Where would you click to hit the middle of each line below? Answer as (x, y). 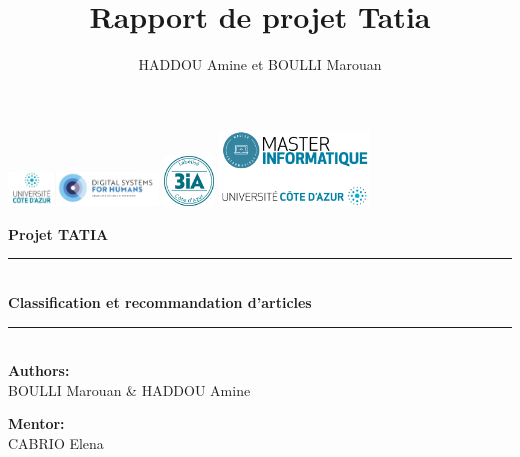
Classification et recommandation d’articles (160, 301)
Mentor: (36, 423)
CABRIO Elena (56, 442)
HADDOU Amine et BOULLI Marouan (260, 64)
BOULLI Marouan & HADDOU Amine (129, 389)
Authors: (39, 370)
